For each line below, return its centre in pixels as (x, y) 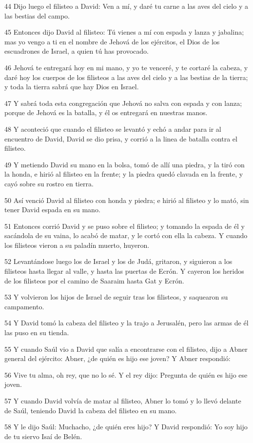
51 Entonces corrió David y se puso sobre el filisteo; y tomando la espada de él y (125, 226)
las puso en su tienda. (37, 332)
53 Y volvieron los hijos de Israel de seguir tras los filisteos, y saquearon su (116, 297)
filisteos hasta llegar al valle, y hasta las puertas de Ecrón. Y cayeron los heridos (124, 271)
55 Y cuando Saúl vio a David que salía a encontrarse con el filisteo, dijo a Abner (126, 349)
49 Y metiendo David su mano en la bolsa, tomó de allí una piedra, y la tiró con (125, 164)
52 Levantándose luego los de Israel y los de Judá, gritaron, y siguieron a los (118, 261)
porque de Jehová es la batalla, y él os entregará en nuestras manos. (106, 112)
